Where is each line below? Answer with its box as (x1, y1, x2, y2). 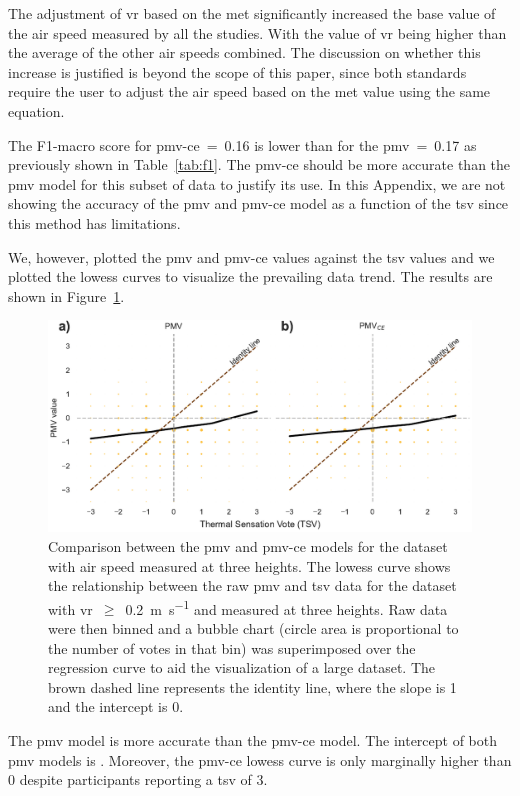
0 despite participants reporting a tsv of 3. (8, 769, 268, 790)
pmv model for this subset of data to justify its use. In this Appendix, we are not (8, 173, 506, 194)
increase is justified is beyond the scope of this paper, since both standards (8, 61, 467, 82)
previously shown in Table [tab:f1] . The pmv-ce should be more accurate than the (8, 154, 511, 175)
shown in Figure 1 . (8, 285, 125, 306)
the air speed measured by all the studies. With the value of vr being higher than (8, 22, 507, 43)
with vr (48, 598, 93, 619)
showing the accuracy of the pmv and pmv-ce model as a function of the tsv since (8, 193, 509, 214)
